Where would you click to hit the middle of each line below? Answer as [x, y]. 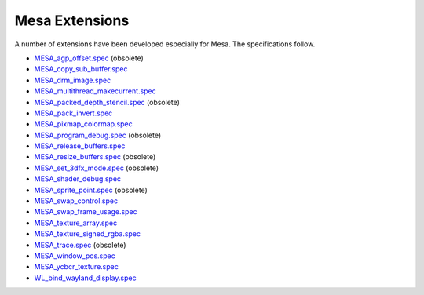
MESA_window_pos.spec [75, 256]
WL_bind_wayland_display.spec [85, 278]
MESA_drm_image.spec [73, 80]
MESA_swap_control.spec [76, 201]
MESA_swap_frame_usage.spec [86, 212]
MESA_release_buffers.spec [80, 146]
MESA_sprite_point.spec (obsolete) [91, 190]
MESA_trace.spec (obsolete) [80, 245]
